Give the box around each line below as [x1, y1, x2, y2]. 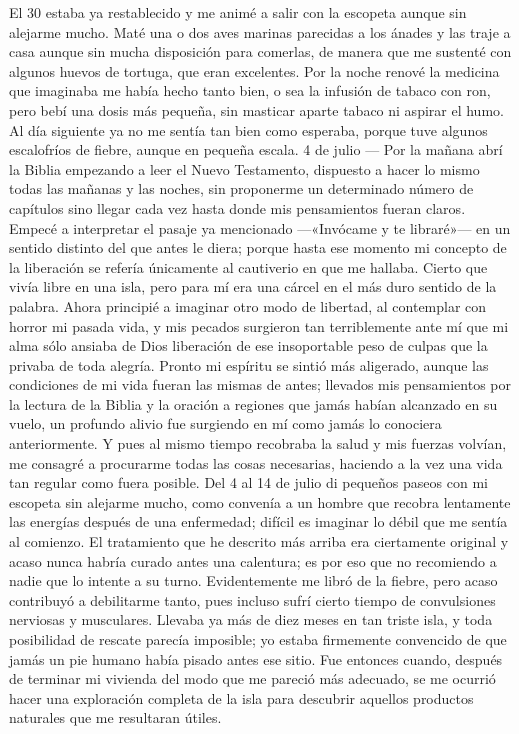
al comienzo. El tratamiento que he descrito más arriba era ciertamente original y [9, 531, 509, 552]
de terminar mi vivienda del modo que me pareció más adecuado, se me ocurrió [9, 668, 496, 689]
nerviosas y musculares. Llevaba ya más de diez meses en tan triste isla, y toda [9, 609, 493, 630]
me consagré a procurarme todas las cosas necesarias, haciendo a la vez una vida [9, 452, 503, 473]
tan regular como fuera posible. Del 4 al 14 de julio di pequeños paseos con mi [9, 472, 488, 493]
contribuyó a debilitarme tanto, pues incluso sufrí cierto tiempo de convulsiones [9, 589, 496, 610]
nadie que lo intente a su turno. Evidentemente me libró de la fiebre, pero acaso [9, 570, 498, 591]
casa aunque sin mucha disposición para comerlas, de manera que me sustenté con [9, 41, 512, 62]
